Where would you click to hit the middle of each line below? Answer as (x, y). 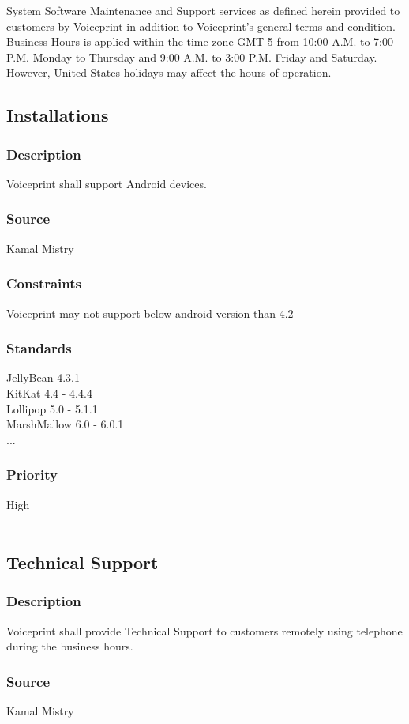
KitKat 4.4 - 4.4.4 (49, 393)
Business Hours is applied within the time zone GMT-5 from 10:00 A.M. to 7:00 (200, 41)
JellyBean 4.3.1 (43, 377)
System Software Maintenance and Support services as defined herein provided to (203, 10)
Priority (32, 475)
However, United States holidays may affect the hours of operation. (169, 72)
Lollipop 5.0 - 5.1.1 (52, 408)
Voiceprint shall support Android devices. (107, 183)
